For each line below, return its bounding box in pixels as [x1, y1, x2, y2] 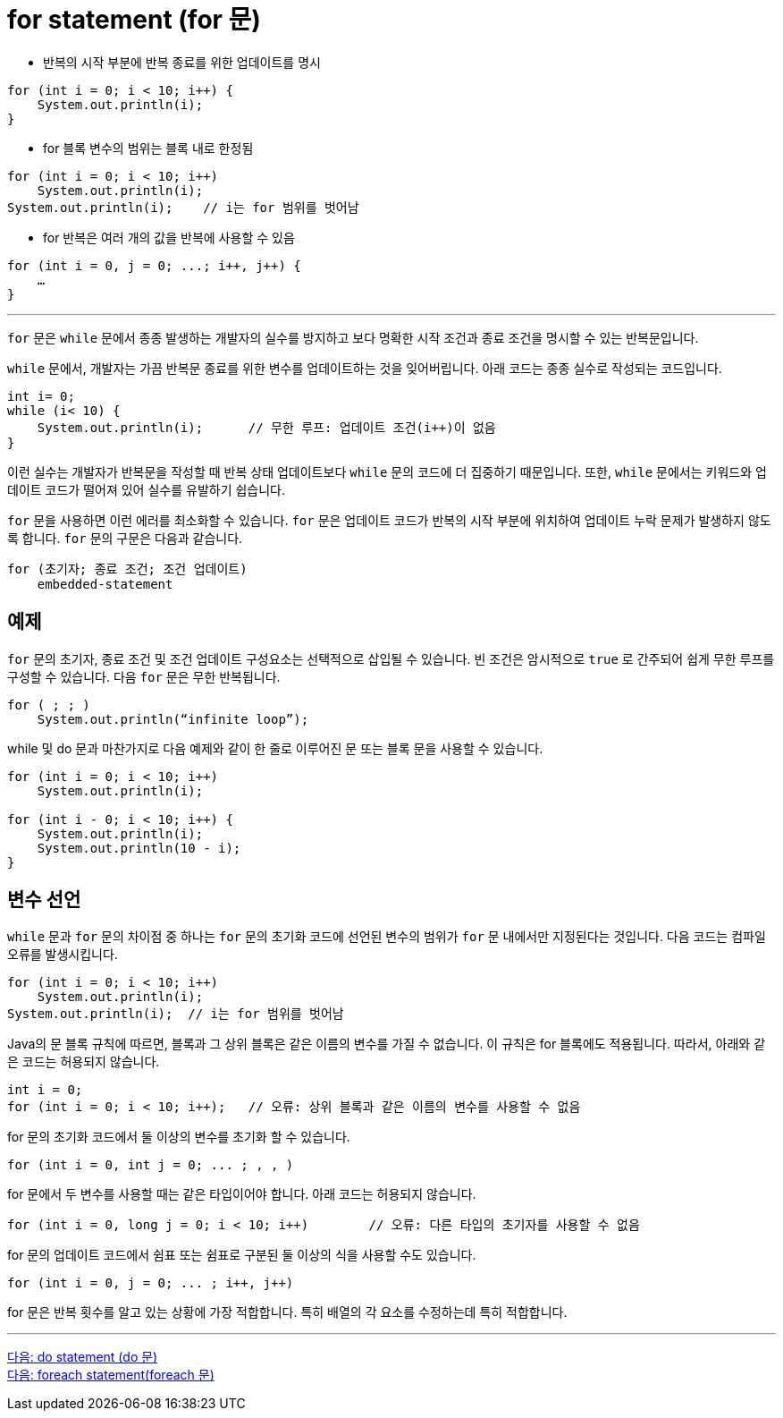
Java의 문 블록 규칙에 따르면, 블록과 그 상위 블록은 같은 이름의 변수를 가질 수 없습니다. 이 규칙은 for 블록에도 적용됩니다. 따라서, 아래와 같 [7, 1036, 766, 1052]
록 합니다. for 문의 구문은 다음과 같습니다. [7, 530, 243, 546]
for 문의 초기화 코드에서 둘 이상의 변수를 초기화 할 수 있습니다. [7, 1129, 350, 1145]
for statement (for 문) [7, 4, 261, 35]
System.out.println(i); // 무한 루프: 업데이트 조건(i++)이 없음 [37, 420, 496, 435]
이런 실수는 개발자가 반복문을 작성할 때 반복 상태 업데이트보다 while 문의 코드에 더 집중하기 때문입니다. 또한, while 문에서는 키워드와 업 [7, 463, 767, 480]
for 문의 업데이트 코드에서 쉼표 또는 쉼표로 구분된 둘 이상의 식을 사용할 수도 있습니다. [7, 1247, 476, 1263]
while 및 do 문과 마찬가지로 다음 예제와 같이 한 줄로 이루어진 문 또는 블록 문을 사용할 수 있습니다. [7, 740, 543, 756]
